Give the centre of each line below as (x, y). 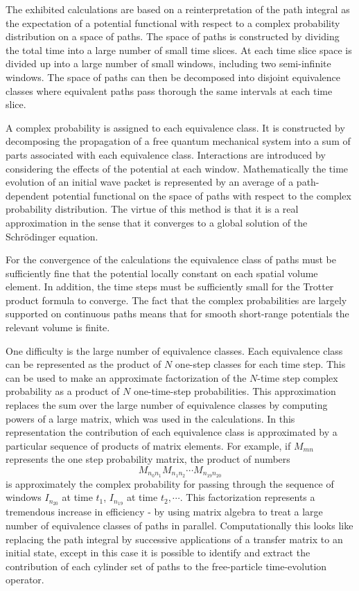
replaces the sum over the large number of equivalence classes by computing (167, 405)
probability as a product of (63, 391)
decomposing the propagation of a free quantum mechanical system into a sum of (178, 141)
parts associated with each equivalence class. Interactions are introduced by (166, 154)
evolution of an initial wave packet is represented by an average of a (150, 182)
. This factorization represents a (247, 497)
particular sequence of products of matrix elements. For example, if (148, 445)
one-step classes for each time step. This (260, 364)
